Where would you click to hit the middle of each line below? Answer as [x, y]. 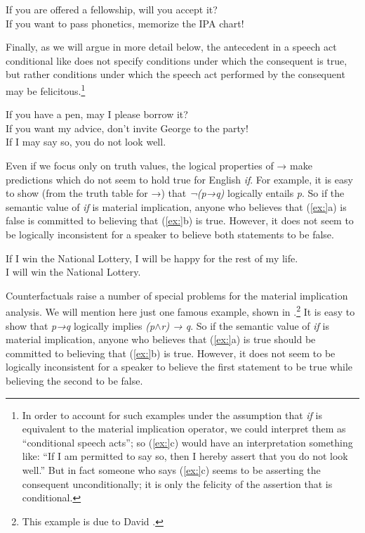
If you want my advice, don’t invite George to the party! [127, 128]
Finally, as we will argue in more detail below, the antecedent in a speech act [171, 47]
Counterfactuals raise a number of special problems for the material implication [177, 295]
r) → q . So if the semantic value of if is [245, 325]
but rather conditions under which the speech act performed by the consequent [175, 74]
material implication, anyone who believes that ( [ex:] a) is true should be [161, 339]
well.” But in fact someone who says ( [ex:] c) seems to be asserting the [171, 469]
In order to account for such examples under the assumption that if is [172, 415]
